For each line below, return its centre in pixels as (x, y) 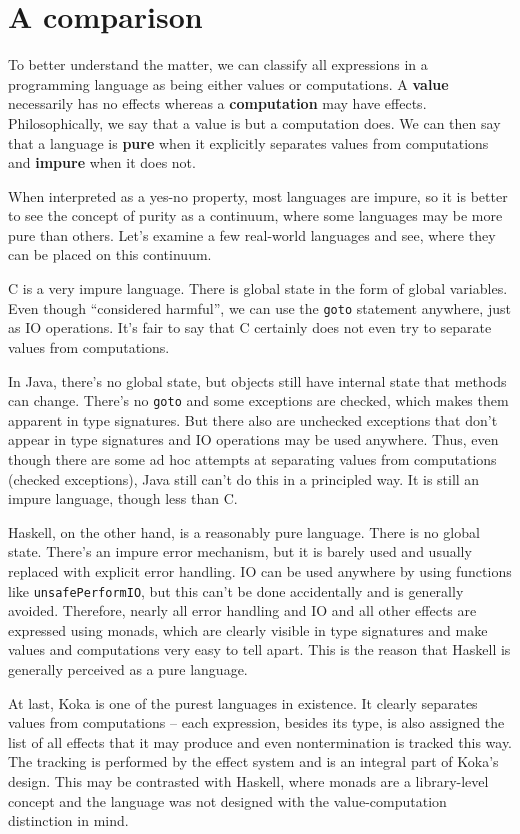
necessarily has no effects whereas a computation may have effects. (217, 103)
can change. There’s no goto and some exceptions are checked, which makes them (258, 400)
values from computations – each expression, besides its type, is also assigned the (256, 722)
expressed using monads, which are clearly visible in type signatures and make (248, 629)
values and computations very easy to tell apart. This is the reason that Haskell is (259, 649)
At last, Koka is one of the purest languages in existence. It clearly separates (243, 702)
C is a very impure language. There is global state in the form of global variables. (258, 288)
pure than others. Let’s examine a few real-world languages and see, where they (252, 234)
